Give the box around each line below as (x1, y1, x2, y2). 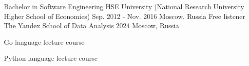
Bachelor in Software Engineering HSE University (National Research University (4, 1, 244, 11)
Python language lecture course (4, 53, 98, 63)
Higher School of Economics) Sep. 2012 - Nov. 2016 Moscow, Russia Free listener (4, 11, 245, 21)
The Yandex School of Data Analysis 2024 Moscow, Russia (4, 20, 179, 31)
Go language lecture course (4, 36, 85, 47)
